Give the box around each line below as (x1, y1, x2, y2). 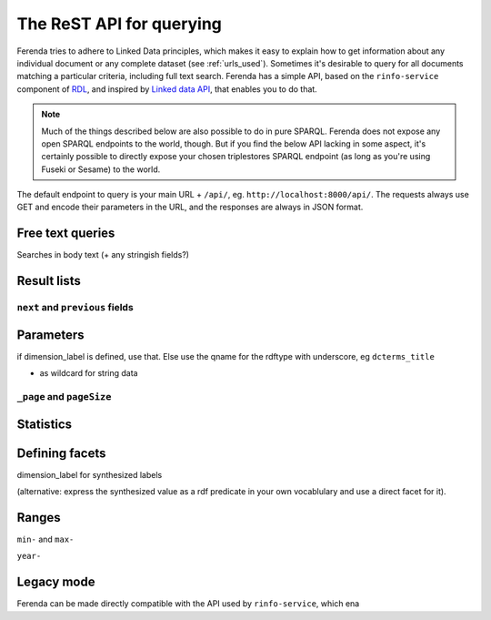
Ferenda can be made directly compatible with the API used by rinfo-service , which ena (16, 598, 360, 609)
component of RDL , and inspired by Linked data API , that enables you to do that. (16, 83, 317, 95)
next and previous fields (16, 301, 134, 314)
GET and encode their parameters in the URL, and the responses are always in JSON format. (16, 201, 364, 213)
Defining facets (16, 445, 106, 461)
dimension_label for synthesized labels (16, 469, 163, 480)
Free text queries (16, 226, 115, 241)
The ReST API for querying (16, 14, 223, 34)
